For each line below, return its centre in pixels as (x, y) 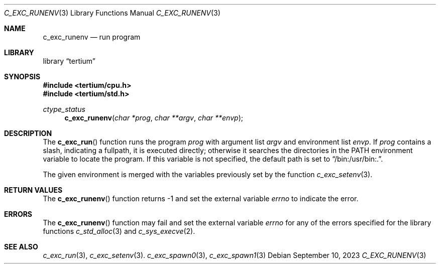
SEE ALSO (21, 247)
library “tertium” (69, 61)
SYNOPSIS (22, 77)
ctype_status (64, 109)
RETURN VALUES (33, 190)
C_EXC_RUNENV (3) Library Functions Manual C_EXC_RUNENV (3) (112, 13)
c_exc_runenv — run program (92, 37)
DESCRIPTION (28, 133)
